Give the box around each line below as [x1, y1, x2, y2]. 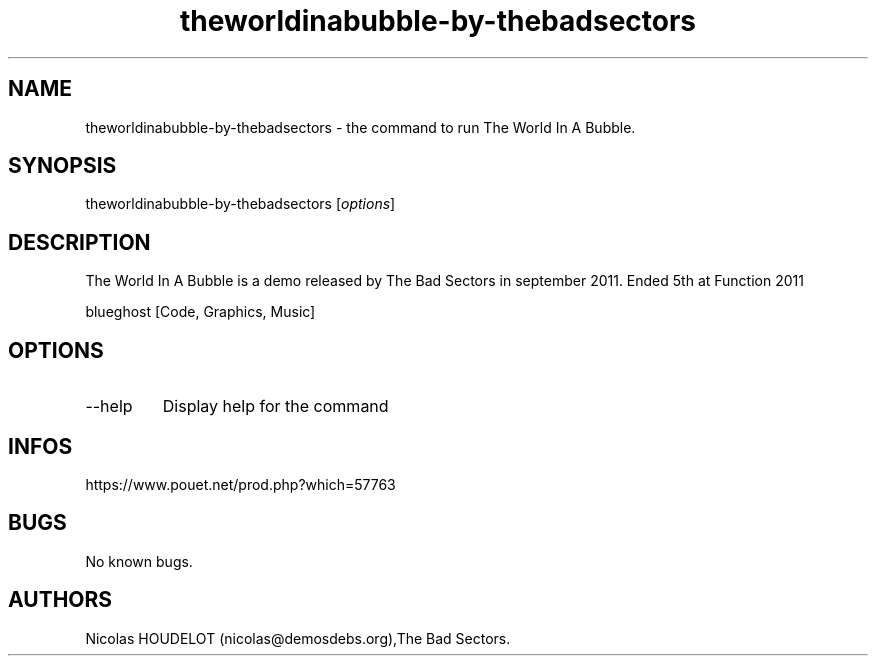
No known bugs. [85, 552, 193, 570]
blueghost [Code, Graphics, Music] [85, 303, 316, 321]
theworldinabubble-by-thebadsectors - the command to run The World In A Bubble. [85, 118, 636, 136]
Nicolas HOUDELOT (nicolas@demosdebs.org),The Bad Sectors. [85, 629, 511, 647]
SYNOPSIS [8, 153, 117, 179]
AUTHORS [8, 587, 113, 613]
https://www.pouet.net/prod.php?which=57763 [85, 475, 396, 493]
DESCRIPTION [8, 229, 151, 255]
